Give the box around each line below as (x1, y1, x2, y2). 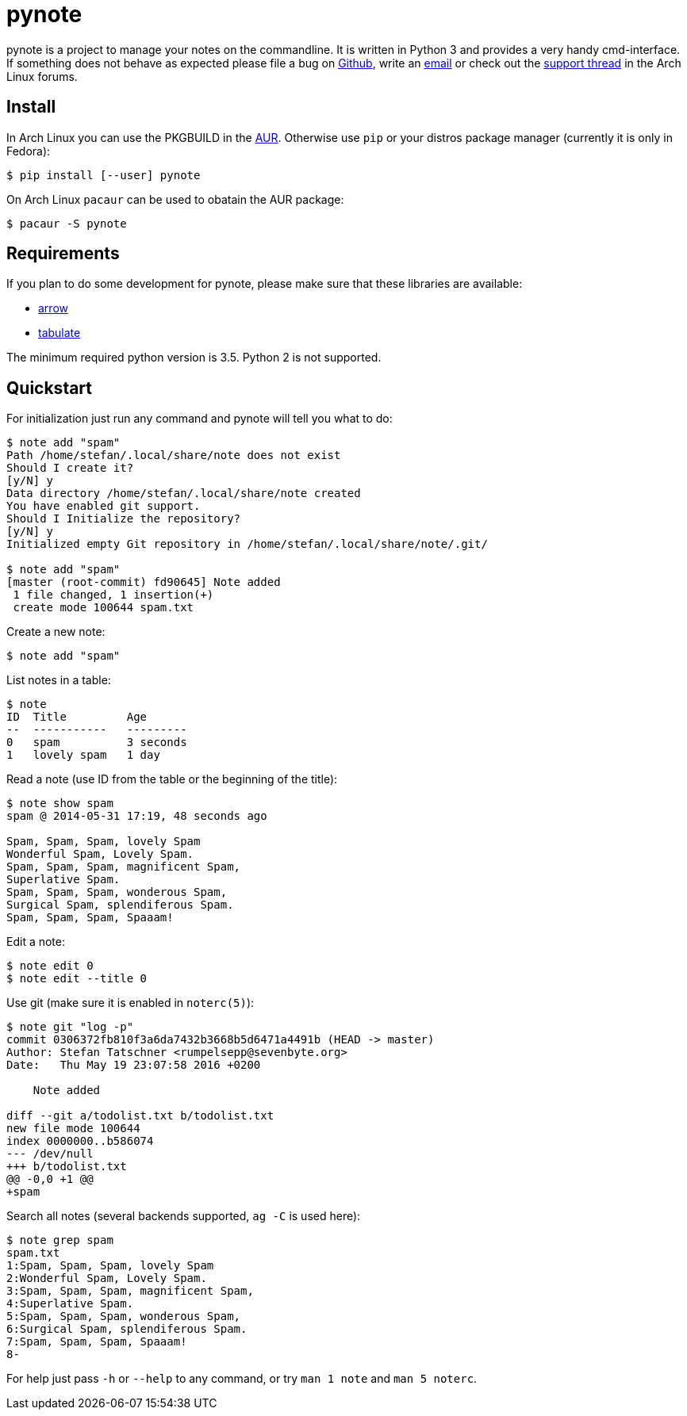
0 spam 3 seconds (6, 736, 187, 749)
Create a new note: (6, 625, 106, 639)
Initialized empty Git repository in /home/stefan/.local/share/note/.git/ (6, 538, 488, 551)
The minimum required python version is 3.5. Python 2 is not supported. (6, 350, 382, 365)
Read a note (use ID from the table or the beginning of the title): (6, 772, 338, 786)
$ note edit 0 (6, 959, 94, 973)
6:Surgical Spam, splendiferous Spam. (6, 1322, 248, 1336)
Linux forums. (6, 69, 78, 83)
